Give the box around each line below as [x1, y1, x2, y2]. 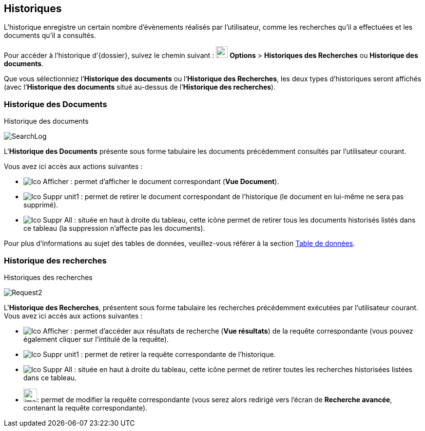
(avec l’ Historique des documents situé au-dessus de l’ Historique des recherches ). [4, 83, 276, 92]
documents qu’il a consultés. [4, 31, 96, 40]
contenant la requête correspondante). [23, 403, 148, 412]
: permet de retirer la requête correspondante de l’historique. [80, 350, 276, 358]
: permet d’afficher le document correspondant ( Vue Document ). [70, 177, 279, 186]
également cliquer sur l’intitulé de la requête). [23, 335, 169, 343]
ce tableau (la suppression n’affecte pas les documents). [23, 224, 205, 233]
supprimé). [23, 201, 58, 209]
